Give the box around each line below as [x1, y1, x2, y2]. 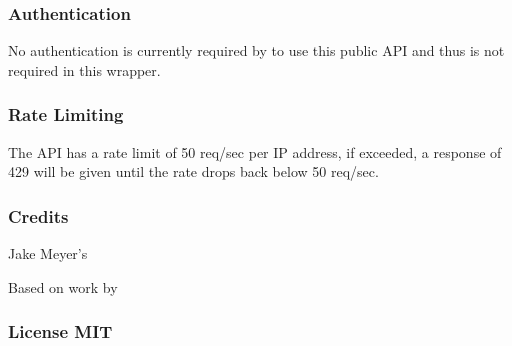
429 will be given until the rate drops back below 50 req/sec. [8, 161, 379, 182]
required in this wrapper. [8, 59, 161, 80]
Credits [8, 203, 69, 228]
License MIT [8, 319, 113, 344]
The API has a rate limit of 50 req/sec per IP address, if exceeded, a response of [8, 141, 502, 162]
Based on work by [8, 276, 118, 297]
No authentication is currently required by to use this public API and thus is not [8, 40, 505, 61]
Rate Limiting [8, 102, 124, 127]
